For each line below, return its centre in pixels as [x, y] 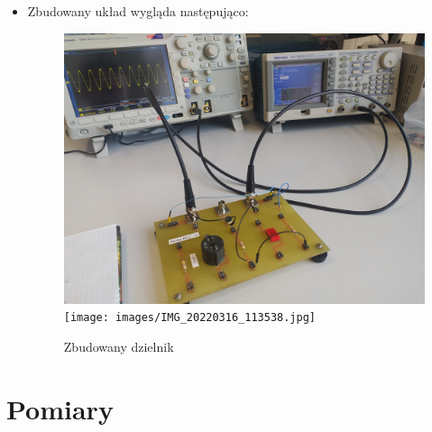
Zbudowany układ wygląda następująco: [138, 11]
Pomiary [60, 408]
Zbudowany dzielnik [119, 346]
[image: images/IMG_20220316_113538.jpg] [189, 318]
